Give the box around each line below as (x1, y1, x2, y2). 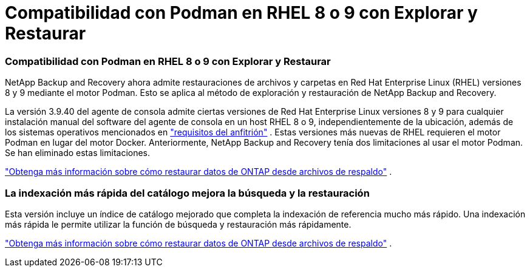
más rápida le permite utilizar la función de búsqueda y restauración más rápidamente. (5, 219, 352, 229)
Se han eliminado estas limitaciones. (5, 148, 151, 158)
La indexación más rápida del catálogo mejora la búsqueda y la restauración (5, 186, 370, 199)
